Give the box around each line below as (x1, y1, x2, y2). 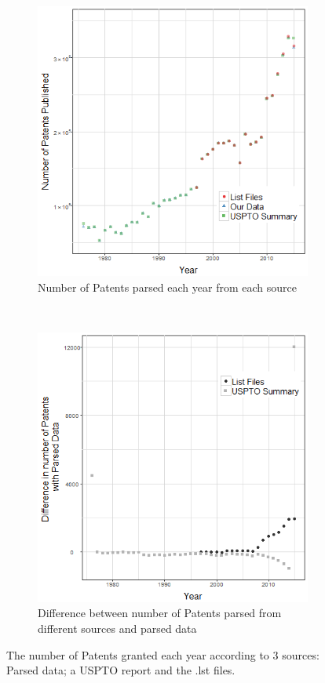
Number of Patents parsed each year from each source (38, 278, 297, 295)
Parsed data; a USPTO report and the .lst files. (6, 662, 236, 678)
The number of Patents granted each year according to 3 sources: (6, 646, 320, 663)
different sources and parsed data (38, 619, 197, 636)
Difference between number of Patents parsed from (38, 605, 282, 621)
